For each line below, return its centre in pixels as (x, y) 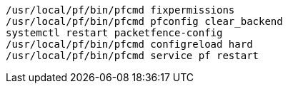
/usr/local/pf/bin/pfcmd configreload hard (129, 44)
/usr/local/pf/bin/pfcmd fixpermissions (120, 10)
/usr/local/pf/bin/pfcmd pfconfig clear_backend (144, 21)
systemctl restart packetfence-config (114, 33)
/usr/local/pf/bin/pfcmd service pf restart (133, 56)
